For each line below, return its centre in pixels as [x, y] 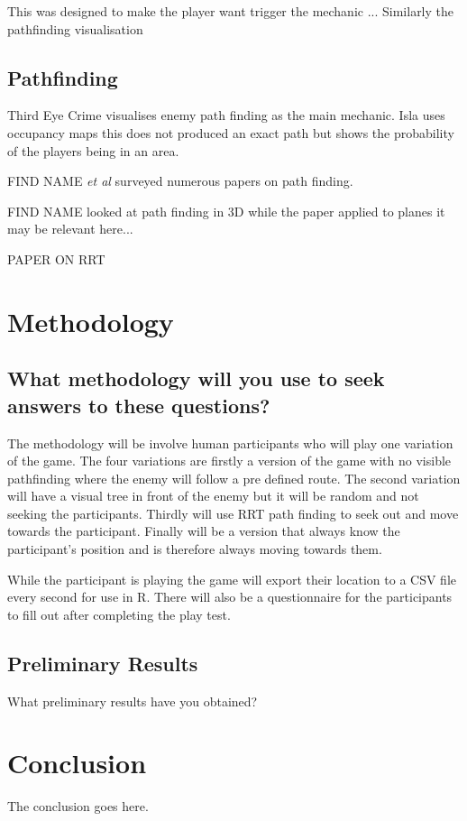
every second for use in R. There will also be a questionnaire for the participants [230, 597]
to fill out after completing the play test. [119, 614]
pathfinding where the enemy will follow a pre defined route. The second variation [234, 478]
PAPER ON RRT [56, 258]
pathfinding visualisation [75, 28]
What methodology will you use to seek [196, 378]
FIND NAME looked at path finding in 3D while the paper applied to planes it [226, 211]
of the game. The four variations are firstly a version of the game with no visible [229, 461]
